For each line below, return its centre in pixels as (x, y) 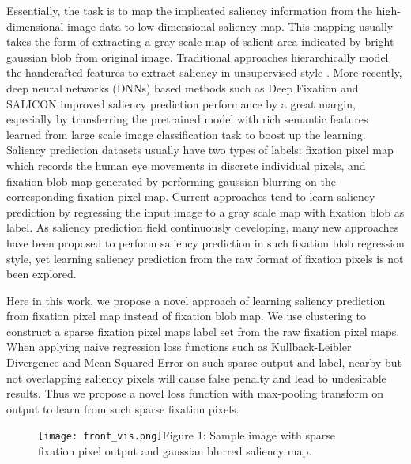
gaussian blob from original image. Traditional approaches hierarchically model (198, 57)
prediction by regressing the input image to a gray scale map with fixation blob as (205, 211)
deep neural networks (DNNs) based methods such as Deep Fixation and (183, 87)
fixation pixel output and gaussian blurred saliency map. (175, 451)
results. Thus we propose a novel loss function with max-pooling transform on (195, 393)
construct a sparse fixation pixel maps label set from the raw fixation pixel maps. (203, 331)
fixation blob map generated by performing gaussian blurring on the (171, 181)
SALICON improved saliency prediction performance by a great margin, (181, 103)
